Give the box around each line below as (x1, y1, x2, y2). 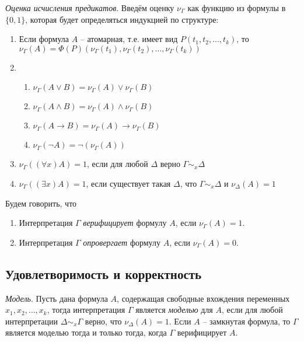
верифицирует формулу (83, 217, 167, 229)
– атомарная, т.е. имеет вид (80, 33, 178, 45)
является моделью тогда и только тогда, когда (5, 326, 167, 338)
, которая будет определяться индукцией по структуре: (25, 13, 219, 25)
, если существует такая (86, 177, 171, 189)
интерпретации (5, 315, 58, 327)
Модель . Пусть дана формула (5, 292, 108, 304)
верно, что (85, 315, 122, 327)
